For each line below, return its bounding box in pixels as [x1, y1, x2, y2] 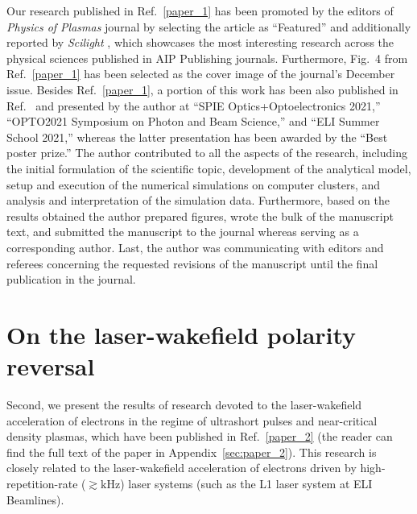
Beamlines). [6, 491, 64, 508]
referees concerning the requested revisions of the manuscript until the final [6, 255, 378, 272]
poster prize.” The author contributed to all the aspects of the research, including [6, 144, 407, 161]
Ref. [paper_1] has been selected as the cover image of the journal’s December [6, 65, 395, 82]
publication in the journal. [6, 271, 136, 288]
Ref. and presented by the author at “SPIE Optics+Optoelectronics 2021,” [6, 97, 381, 114]
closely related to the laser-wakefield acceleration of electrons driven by [6, 459, 357, 476]
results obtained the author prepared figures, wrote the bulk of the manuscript [6, 207, 394, 224]
